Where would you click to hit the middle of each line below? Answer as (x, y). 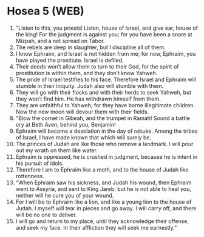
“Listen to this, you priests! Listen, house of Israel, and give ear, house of (107, 28)
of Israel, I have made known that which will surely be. (83, 137)
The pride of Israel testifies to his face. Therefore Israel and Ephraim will (106, 79)
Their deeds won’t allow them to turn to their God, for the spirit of (97, 66)
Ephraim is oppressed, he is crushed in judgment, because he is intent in (107, 156)
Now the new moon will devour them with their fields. (82, 112)
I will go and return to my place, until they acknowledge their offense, (102, 221)
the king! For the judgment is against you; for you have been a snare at (104, 34)
